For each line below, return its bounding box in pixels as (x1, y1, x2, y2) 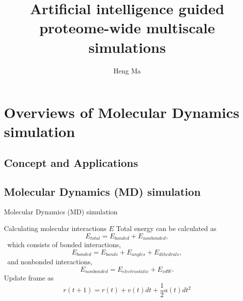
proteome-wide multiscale (39, 18, 215, 38)
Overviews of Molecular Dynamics (4, 102, 240, 122)
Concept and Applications (4, 155, 138, 170)
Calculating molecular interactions (4, 223, 107, 233)
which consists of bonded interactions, (7, 239, 121, 250)
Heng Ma (113, 65, 141, 75)
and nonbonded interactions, (7, 256, 92, 267)
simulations (88, 37, 166, 57)
